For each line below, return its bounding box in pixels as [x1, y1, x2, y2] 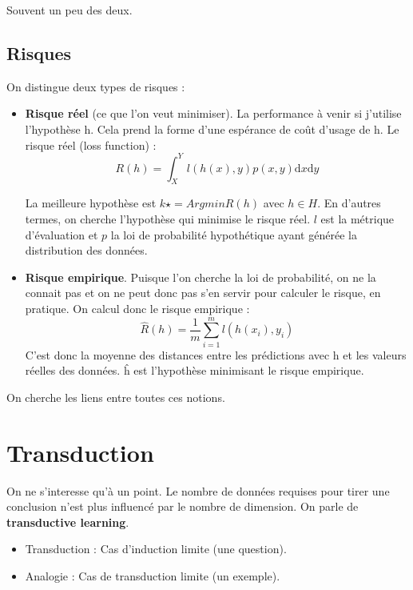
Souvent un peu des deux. [6, 2, 133, 18]
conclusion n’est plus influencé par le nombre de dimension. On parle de [6, 498, 359, 515]
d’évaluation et [25, 226, 98, 243]
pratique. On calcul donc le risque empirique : [25, 300, 250, 317]
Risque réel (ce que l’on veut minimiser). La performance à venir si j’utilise [25, 105, 402, 122]
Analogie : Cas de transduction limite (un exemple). [25, 568, 280, 584]
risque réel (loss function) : [25, 136, 157, 153]
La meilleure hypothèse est [25, 195, 157, 211]
